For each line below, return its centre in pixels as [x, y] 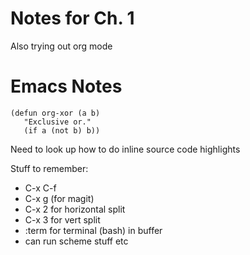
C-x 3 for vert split [62, 219]
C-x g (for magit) [59, 198]
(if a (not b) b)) [62, 130]
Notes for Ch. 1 [72, 18]
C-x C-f [40, 188]
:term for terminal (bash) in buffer [93, 230]
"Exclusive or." [57, 122]
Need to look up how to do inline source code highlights [125, 149]
